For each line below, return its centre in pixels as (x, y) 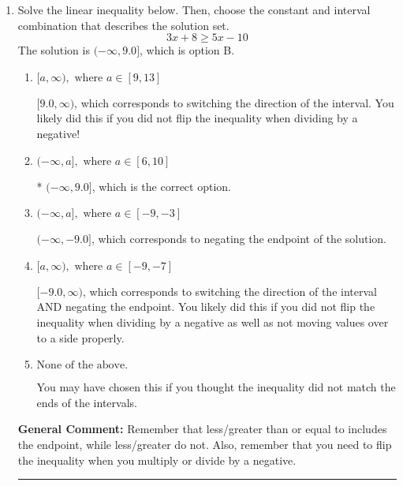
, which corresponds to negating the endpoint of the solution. (239, 239)
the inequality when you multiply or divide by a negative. (157, 460)
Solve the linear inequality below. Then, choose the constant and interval (194, 9)
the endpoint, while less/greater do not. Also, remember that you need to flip (205, 444)
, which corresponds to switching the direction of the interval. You (234, 102)
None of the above (81, 366)
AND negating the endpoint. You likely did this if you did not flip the (206, 307)
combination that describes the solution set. (123, 25)
